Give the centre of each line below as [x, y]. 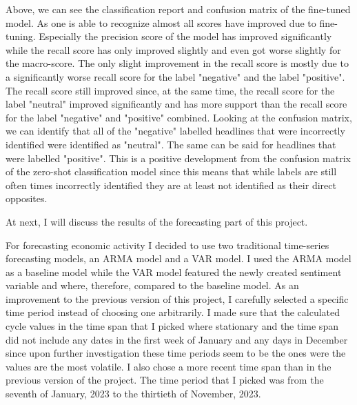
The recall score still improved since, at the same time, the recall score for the [170, 90]
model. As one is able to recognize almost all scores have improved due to [161, 22]
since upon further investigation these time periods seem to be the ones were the [176, 353]
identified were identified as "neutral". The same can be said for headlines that [171, 144]
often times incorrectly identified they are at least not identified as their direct [171, 185]
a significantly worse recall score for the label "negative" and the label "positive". [175, 76]
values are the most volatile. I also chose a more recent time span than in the [169, 366]
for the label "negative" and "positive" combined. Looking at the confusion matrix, [179, 117]
